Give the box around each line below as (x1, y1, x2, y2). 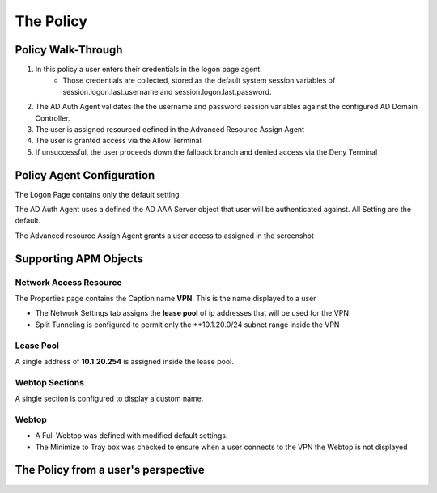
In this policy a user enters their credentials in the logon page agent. (35, 65, 262, 74)
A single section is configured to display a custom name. (15, 393, 204, 404)
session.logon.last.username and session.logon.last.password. (62, 87, 272, 96)
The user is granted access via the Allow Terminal (35, 136, 202, 146)
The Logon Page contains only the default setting (15, 189, 180, 199)
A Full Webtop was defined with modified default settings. (35, 431, 228, 440)
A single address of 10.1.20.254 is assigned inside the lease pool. (15, 356, 235, 366)
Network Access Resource (15, 276, 122, 287)
